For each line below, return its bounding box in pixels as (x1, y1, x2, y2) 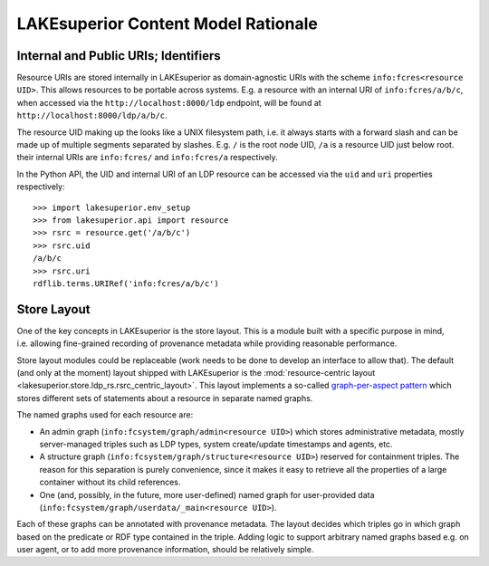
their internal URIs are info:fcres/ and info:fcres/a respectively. (16, 152, 278, 163)
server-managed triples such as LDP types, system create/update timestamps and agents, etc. (39, 438, 393, 449)
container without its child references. (39, 476, 181, 488)
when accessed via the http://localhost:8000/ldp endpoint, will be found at (16, 97, 321, 108)
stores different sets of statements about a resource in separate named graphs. (16, 392, 313, 403)
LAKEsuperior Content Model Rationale (16, 14, 319, 34)
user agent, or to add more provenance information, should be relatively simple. (16, 544, 314, 555)
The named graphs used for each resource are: (16, 409, 194, 420)
